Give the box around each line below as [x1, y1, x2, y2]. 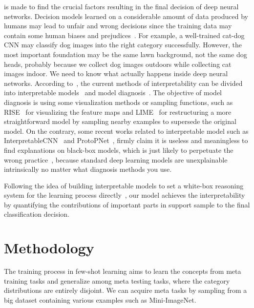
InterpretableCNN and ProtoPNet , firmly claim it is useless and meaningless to [4, 135, 248, 145]
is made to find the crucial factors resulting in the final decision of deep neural [4, 1, 239, 11]
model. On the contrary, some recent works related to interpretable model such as [4, 125, 249, 136]
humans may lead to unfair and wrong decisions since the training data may [4, 21, 232, 31]
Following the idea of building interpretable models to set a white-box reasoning [4, 180, 244, 190]
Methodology [4, 238, 94, 258]
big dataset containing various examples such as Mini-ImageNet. [4, 294, 196, 305]
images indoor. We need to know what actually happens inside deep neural [4, 68, 228, 79]
